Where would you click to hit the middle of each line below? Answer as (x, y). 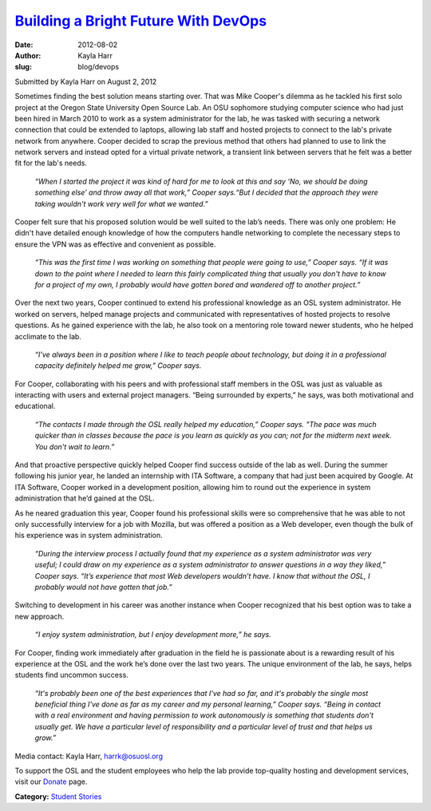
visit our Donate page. (51, 781)
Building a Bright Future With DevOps (141, 21)
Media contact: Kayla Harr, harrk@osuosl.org (89, 756)
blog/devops (99, 67)
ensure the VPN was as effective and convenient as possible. (115, 244)
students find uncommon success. (72, 675)
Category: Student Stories (58, 796)
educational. (35, 406)
